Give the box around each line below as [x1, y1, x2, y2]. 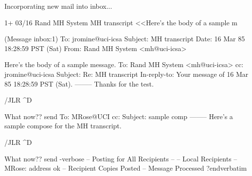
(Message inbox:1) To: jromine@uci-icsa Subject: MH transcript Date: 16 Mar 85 [4, 34, 245, 44]
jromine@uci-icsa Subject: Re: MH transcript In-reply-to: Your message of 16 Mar [4, 69, 249, 79]
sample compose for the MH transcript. [4, 121, 122, 131]
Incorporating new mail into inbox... [4, 1, 112, 11]
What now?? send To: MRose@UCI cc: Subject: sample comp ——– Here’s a [4, 111, 233, 121]
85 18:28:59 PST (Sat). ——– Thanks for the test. [4, 78, 154, 88]
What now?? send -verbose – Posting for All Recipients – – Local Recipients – [4, 153, 237, 163]
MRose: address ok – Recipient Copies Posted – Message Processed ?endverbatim [4, 163, 247, 173]
